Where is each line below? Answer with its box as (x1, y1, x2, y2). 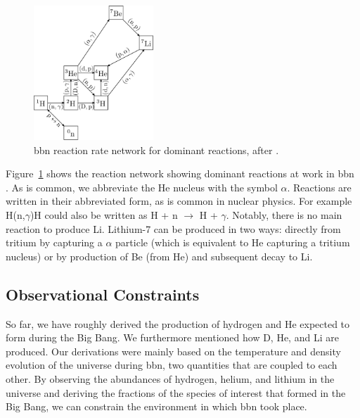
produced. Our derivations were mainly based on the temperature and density (6, 343, 341, 358)
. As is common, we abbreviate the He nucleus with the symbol (6, 179, 278, 194)
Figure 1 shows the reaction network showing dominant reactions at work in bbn (6, 166, 354, 181)
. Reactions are (287, 179, 352, 194)
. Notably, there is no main (226, 208, 342, 222)
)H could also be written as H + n (30, 208, 178, 222)
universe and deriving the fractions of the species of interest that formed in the (6, 385, 346, 400)
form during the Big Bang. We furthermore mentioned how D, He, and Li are (6, 330, 339, 345)
